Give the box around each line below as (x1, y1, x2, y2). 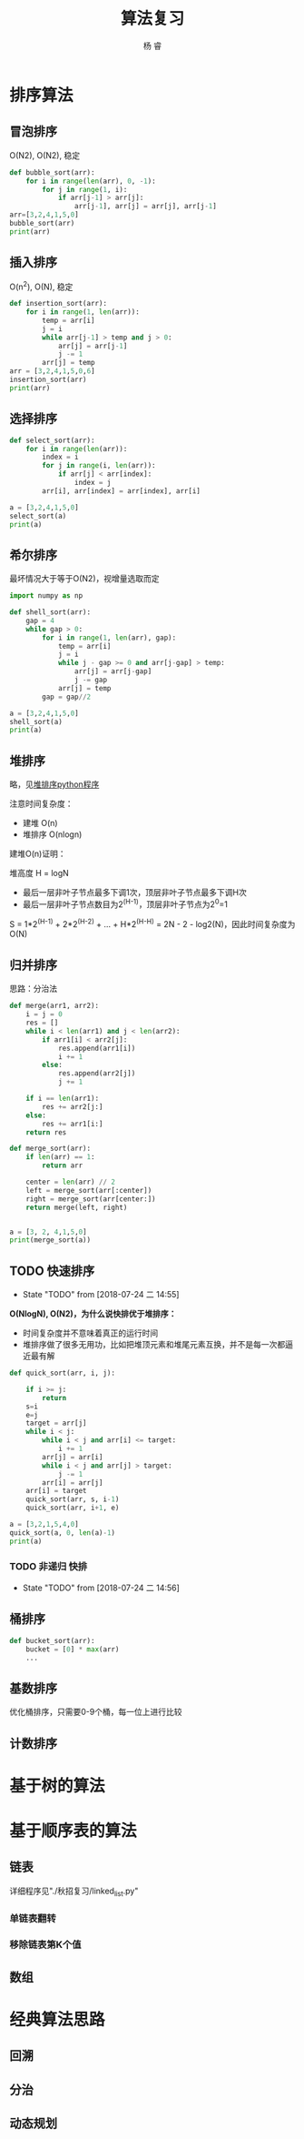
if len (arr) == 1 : (25, 1153, 95, 1162)
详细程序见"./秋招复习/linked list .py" (9, 1885, 139, 1898)
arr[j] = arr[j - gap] (74, 667, 152, 676)
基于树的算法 (9, 1775, 106, 1796)
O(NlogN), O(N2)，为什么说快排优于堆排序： (9, 1308, 177, 1319)
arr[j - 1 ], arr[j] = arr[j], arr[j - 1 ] (74, 202, 218, 211)
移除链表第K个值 (9, 1939, 82, 1952)
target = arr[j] (25, 1418, 88, 1428)
